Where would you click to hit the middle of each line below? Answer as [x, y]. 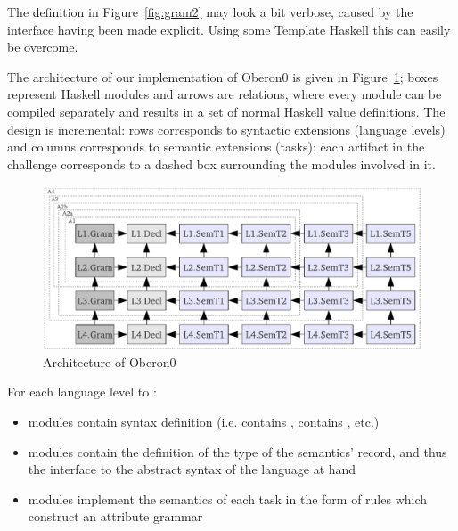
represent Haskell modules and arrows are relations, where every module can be [225, 94]
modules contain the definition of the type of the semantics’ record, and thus [237, 451]
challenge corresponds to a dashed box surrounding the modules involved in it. [221, 163]
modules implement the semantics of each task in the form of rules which [228, 498]
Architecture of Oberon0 [110, 361]
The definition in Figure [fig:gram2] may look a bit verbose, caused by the [210, 12]
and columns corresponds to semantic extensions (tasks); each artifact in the [216, 147]
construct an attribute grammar [115, 516]
